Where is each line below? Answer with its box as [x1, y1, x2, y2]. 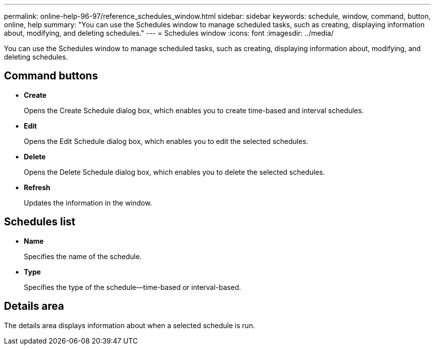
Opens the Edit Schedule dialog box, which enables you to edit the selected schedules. [24, 137, 308, 145]
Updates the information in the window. [24, 198, 152, 207]
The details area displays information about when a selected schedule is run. [4, 321, 255, 330]
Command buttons [4, 70, 98, 82]
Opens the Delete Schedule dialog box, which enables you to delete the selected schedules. [24, 167, 325, 176]
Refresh [24, 183, 51, 192]
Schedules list [4, 215, 75, 228]
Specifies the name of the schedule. [24, 252, 142, 261]
